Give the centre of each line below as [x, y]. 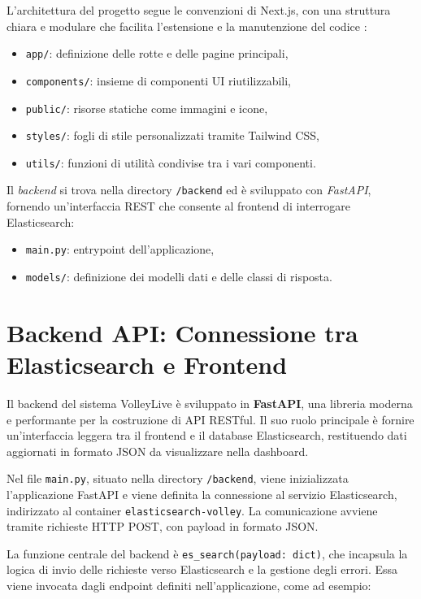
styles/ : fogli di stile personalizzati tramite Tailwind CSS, [172, 135]
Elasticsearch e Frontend [147, 364]
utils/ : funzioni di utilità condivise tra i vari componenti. [171, 162]
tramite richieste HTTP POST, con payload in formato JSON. [163, 526]
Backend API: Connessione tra [182, 332]
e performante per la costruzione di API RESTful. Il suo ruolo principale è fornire [210, 419]
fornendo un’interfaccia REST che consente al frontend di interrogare [179, 206]
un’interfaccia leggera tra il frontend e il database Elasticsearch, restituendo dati [207, 435]
